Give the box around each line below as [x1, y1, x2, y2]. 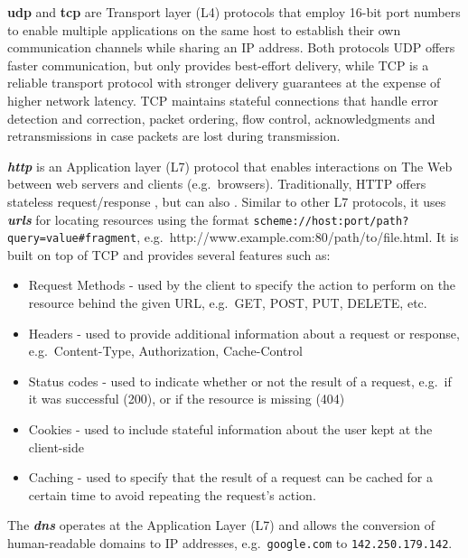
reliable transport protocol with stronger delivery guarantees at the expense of [7, 73, 441, 92]
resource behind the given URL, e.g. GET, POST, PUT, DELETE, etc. [28, 293, 427, 312]
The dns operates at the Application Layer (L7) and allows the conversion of [7, 516, 435, 535]
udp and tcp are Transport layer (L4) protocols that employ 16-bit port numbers [7, 3, 461, 21]
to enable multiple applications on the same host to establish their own [7, 20, 401, 39]
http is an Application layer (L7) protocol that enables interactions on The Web [7, 156, 453, 175]
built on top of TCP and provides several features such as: [7, 245, 331, 264]
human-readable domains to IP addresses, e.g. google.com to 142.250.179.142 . [7, 533, 453, 552]
